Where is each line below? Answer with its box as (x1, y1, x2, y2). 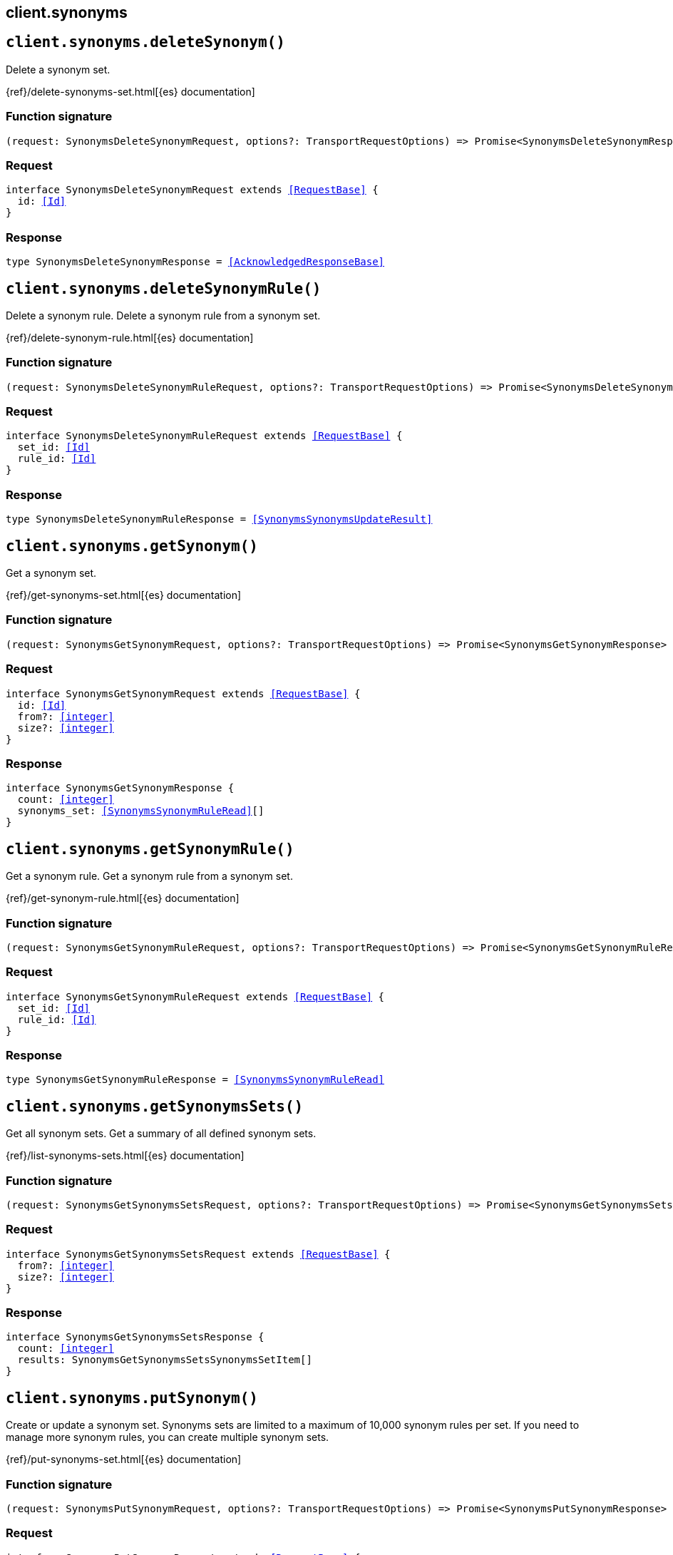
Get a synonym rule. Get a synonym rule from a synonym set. (6, 870, 293, 883)
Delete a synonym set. (6, 63, 111, 76)
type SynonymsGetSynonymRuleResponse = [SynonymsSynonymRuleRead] (6, 1074, 385, 1086)
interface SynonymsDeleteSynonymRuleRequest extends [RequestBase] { (6, 430, 403, 442)
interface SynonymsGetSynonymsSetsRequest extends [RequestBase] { (6, 1248, 391, 1260)
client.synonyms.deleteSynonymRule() (6, 279, 322, 297)
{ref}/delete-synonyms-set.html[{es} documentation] (6, 85, 255, 98)
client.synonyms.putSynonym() (6, 1389, 259, 1407)
